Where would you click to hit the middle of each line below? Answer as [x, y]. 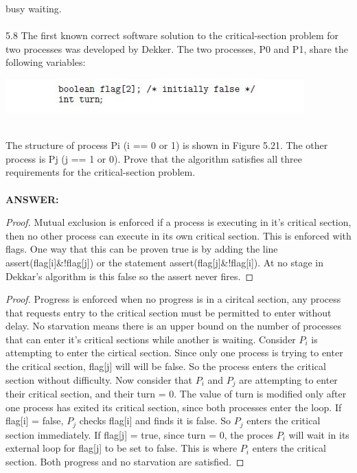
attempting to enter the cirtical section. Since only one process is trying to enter [174, 353]
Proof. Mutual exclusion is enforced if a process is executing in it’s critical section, [178, 222]
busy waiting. [34, 8]
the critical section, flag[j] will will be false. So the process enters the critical [166, 366]
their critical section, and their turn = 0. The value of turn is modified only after [176, 394]
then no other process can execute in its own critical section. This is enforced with [178, 235]
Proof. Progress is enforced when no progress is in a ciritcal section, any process [173, 299]
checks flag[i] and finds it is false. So [155, 420]
